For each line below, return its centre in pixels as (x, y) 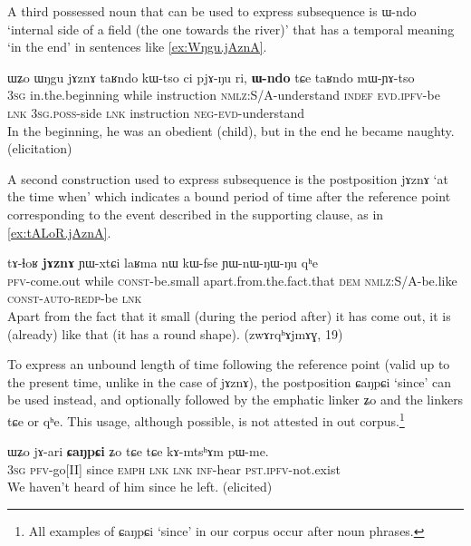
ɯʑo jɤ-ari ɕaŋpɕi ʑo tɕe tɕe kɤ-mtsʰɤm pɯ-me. (138, 451)
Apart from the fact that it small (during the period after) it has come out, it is (229, 315)
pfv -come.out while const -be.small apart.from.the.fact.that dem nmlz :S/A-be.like (232, 280)
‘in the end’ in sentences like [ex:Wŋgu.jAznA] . (137, 47)
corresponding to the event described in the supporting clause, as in (196, 214)
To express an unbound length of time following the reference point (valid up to (229, 364)
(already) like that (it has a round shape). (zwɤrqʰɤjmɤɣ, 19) (175, 333)
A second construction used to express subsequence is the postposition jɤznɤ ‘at (228, 178)
